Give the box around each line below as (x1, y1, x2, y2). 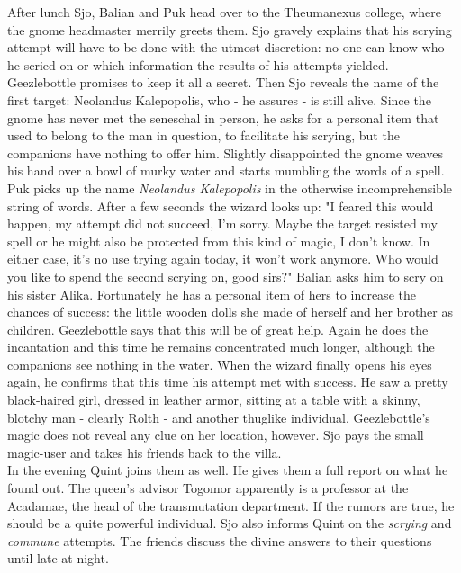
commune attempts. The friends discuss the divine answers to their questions (7, 531, 432, 550)
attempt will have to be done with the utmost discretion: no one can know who (7, 38, 445, 57)
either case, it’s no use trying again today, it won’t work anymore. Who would (7, 249, 438, 268)
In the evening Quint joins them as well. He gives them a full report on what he (7, 461, 448, 479)
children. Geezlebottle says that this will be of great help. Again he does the (7, 319, 429, 338)
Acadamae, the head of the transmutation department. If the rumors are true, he (7, 496, 455, 515)
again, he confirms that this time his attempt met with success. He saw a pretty (7, 372, 448, 391)
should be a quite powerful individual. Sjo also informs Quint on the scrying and (7, 514, 452, 533)
